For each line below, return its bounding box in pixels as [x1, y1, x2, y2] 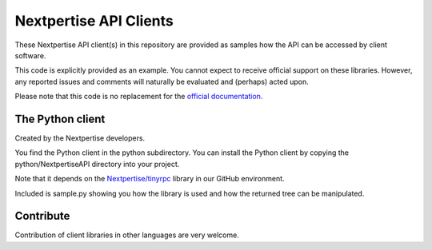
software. [14, 50, 46, 60]
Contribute [14, 209, 70, 223]
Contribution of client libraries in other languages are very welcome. [14, 230, 239, 240]
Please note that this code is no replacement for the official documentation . [14, 92, 263, 101]
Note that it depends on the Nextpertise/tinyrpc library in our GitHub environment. [14, 174, 285, 184]
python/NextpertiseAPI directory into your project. [14, 159, 180, 169]
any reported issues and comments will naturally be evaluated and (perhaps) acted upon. [14, 77, 310, 86]
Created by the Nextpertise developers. [14, 133, 146, 143]
